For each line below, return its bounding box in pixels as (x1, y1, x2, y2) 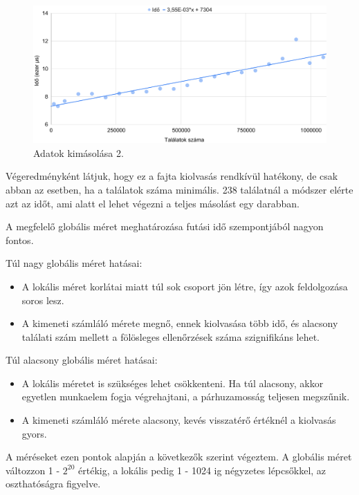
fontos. (6, 232, 34, 247)
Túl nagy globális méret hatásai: (6, 256, 142, 270)
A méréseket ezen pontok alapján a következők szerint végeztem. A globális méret (6, 449, 352, 464)
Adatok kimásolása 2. (33, 145, 124, 160)
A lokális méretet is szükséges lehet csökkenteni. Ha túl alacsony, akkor (21, 375, 324, 390)
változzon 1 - (6, 463, 60, 477)
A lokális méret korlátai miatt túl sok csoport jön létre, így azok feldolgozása (21, 279, 348, 293)
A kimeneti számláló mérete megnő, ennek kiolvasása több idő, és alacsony (21, 316, 338, 330)
